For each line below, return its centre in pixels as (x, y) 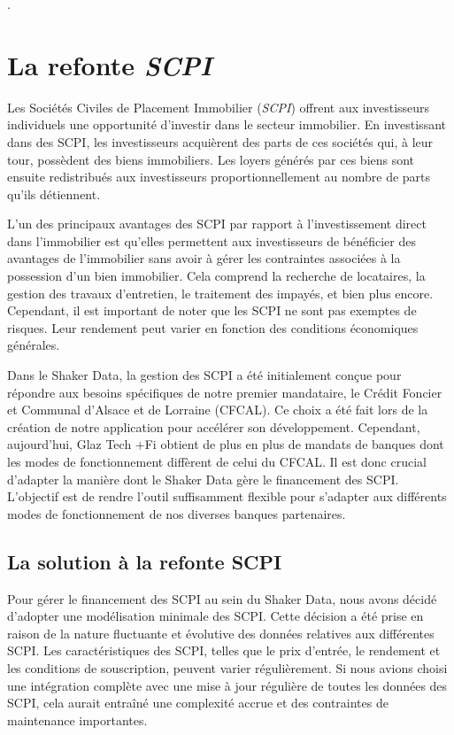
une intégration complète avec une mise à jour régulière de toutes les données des (227, 685)
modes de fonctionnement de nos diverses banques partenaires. (177, 513)
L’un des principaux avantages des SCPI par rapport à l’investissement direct (217, 224)
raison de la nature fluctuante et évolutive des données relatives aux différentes (221, 633)
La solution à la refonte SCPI (145, 561)
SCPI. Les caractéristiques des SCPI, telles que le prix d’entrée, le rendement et (224, 650)
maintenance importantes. (77, 720)
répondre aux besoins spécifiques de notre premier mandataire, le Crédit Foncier (225, 392)
